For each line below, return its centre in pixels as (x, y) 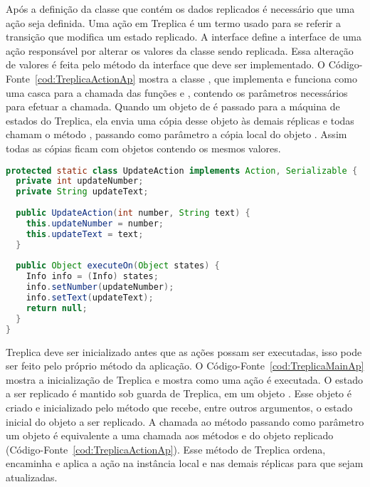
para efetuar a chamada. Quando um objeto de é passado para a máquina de (173, 106)
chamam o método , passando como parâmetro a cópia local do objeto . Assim (176, 134)
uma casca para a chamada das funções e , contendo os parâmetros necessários (177, 92)
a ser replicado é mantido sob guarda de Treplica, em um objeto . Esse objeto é (179, 393)
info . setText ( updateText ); (90, 298)
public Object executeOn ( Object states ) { (118, 266)
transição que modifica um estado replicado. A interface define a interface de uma (184, 37)
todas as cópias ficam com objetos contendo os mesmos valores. (143, 148)
